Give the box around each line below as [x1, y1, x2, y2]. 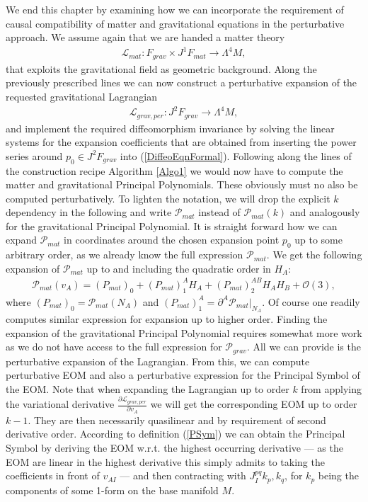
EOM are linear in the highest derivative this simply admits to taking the [6, 454, 325, 469]
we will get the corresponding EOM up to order [150, 397, 357, 411]
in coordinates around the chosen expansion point [64, 232, 280, 247]
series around [6, 148, 63, 163]
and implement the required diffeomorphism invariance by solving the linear [6, 120, 335, 135]
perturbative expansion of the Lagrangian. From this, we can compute [6, 353, 310, 368]
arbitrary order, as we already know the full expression [6, 247, 243, 262]
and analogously [289, 205, 360, 219]
